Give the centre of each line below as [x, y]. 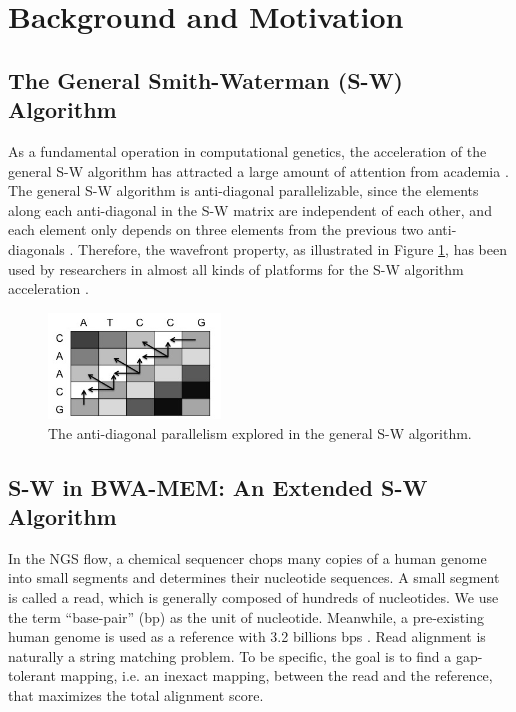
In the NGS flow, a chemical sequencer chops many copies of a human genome [247, 557]
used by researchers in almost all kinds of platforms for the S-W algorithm [236, 268]
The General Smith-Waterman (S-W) [206, 79]
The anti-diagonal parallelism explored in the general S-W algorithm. [260, 432]
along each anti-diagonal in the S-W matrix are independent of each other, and [250, 209]
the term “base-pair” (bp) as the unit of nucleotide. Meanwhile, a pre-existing [246, 616]
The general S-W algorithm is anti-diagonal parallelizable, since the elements [243, 190]
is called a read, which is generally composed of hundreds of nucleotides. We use [253, 597]
